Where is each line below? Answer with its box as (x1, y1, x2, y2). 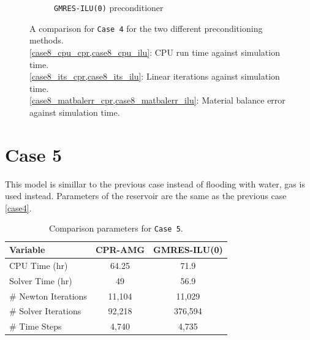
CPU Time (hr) (9, 259, 68, 271)
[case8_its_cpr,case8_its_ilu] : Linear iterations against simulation (29, 70, 280, 83)
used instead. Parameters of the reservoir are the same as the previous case (5, 189, 287, 202)
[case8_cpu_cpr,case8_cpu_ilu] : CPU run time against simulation (29, 45, 280, 58)
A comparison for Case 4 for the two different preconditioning (29, 21, 263, 34)
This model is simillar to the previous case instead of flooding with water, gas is (5, 177, 305, 190)
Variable (9, 243, 45, 256)
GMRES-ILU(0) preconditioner (54, 1, 164, 13)
